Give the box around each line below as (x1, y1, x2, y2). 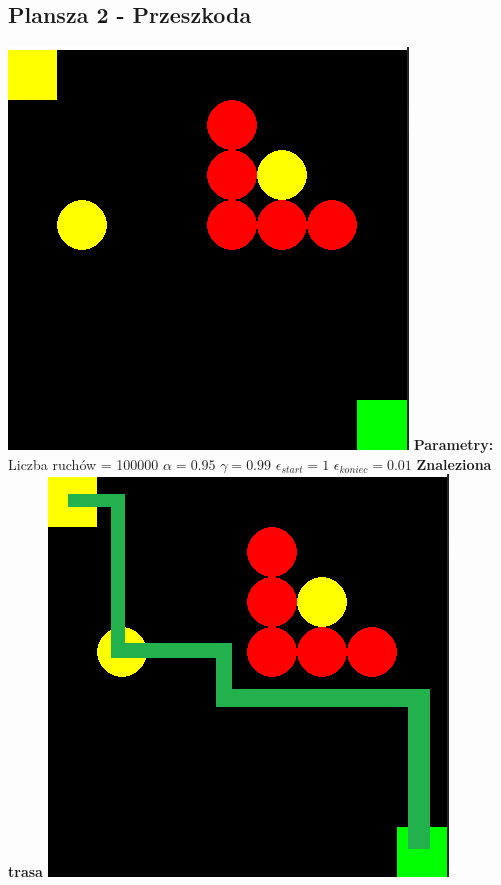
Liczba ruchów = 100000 (8, 453, 159, 474)
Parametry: (413, 434, 494, 455)
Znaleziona (416, 453, 492, 474)
